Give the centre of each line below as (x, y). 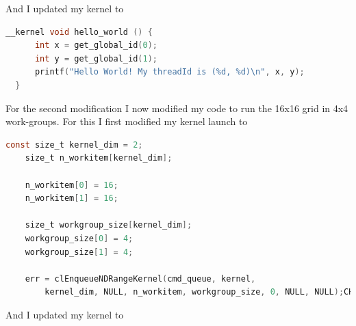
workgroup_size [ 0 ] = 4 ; (79, 238)
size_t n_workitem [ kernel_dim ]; (99, 158)
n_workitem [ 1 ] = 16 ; (72, 199)
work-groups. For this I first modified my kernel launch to (127, 121)
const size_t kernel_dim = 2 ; (74, 145)
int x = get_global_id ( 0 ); (96, 45)
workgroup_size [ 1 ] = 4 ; (79, 252)
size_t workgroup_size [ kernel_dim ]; (109, 225)
